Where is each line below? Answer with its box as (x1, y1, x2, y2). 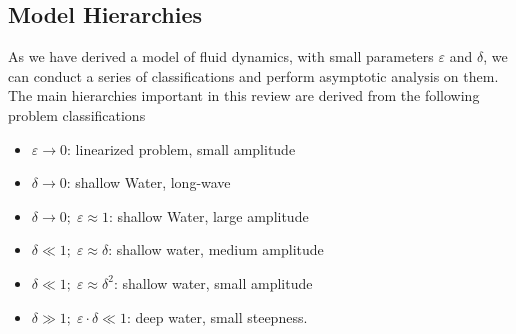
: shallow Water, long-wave (66, 172, 231, 193)
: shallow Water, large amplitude (108, 205, 309, 226)
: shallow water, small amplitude (113, 272, 313, 293)
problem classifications (8, 104, 146, 125)
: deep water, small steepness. (126, 306, 308, 327)
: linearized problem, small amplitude (67, 138, 296, 159)
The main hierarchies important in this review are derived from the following (8, 85, 480, 106)
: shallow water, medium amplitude (108, 239, 324, 260)
